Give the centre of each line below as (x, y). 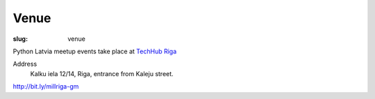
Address (25, 64)
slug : (20, 39)
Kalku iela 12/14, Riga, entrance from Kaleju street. (102, 73)
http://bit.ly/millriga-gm (46, 87)
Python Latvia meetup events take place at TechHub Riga (95, 51)
